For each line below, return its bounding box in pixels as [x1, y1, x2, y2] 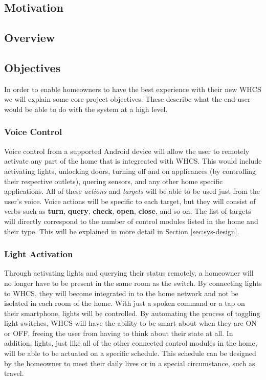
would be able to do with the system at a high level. [4, 103, 168, 114]
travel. [4, 368, 24, 378]
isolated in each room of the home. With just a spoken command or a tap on [4, 298, 245, 308]
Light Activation [4, 248, 73, 260]
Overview [4, 30, 55, 46]
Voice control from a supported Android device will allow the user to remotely [4, 145, 250, 156]
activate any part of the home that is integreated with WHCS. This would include [4, 155, 262, 166]
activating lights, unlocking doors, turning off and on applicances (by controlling [4, 165, 256, 176]
